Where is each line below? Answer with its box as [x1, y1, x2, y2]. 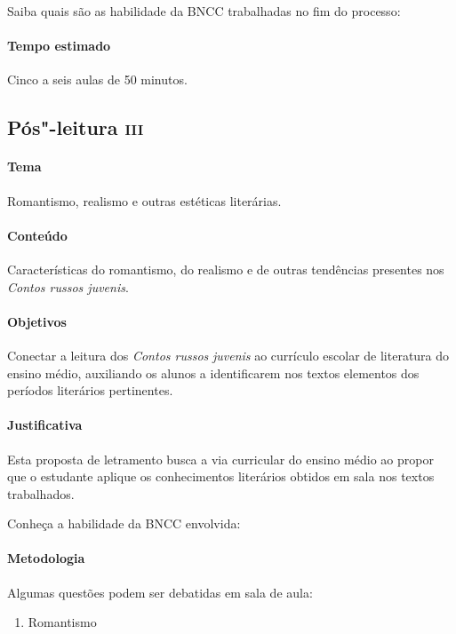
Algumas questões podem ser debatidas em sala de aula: [7, 582, 313, 601]
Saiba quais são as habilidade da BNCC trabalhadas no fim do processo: [7, 2, 401, 20]
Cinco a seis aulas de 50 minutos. [7, 70, 188, 89]
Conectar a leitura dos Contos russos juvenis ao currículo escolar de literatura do [7, 345, 450, 364]
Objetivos [7, 312, 67, 330]
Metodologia [7, 549, 85, 567]
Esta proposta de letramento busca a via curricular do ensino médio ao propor [7, 449, 434, 468]
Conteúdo [7, 226, 68, 244]
